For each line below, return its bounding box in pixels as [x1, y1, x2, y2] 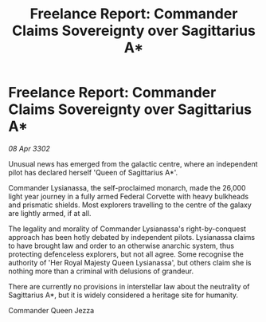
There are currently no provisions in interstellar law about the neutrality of [8, 281, 250, 291]
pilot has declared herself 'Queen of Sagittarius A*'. [8, 167, 178, 177]
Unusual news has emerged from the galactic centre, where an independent [8, 159, 258, 168]
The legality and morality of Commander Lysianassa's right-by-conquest [8, 224, 247, 234]
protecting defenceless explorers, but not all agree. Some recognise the [8, 249, 244, 259]
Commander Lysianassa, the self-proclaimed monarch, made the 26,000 [8, 183, 246, 192]
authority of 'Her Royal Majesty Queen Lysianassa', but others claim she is [8, 257, 252, 267]
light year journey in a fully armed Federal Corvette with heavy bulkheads [8, 191, 249, 201]
